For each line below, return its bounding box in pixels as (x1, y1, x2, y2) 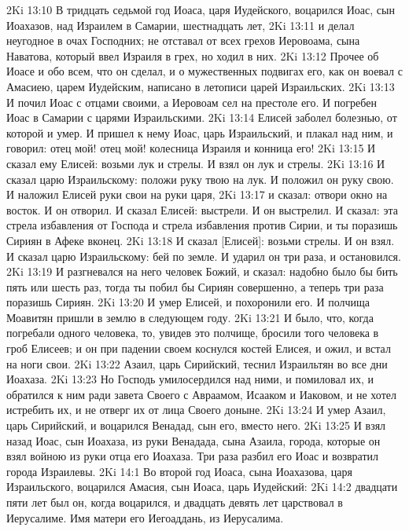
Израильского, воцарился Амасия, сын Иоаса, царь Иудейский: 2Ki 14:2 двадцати (6, 478, 398, 495)
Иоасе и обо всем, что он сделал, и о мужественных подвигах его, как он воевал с (6, 63, 403, 79)
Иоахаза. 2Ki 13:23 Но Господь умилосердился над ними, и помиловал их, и (6, 371, 374, 387)
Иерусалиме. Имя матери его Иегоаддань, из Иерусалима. (6, 509, 284, 526)
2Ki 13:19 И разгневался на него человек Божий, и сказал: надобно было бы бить (6, 263, 398, 280)
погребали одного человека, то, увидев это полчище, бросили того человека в (6, 324, 379, 341)
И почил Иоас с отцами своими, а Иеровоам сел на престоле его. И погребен (6, 93, 377, 110)
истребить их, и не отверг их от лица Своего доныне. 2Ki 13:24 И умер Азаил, (6, 401, 386, 418)
